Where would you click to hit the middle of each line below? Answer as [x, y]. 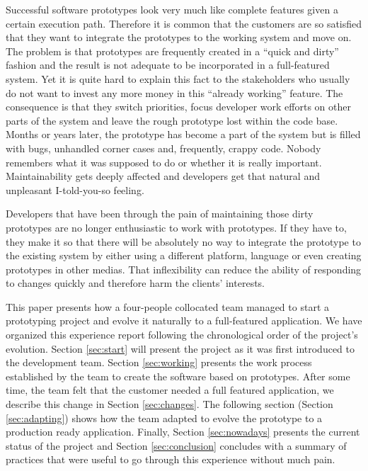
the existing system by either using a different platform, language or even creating [184, 255]
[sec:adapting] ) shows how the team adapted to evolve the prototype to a [164, 418]
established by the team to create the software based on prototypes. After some [178, 376]
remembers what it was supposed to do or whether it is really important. [164, 162]
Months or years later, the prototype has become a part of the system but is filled [183, 134]
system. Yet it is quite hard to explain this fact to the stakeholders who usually [178, 78]
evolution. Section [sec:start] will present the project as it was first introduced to [180, 348]
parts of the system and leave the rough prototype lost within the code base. [172, 120]
